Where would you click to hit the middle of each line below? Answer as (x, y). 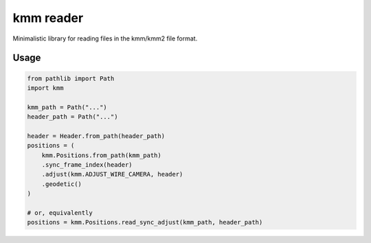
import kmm (45, 88)
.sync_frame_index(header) (87, 165)
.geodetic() (62, 184)
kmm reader (48, 18)
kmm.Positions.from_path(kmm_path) (101, 155)
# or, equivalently (60, 213)
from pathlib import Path (71, 78)
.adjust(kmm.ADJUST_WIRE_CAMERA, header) (112, 174)
